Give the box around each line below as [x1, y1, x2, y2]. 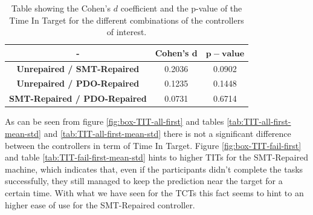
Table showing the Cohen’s [11, 2, 111, 14]
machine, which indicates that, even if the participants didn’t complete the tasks [5, 162, 303, 175]
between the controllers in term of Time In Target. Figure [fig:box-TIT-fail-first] [5, 139, 302, 151]
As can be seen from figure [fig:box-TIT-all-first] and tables [5, 115, 224, 128]
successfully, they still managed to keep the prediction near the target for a [5, 174, 283, 187]
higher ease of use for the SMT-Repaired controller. [5, 198, 195, 211]
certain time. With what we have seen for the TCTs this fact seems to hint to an [5, 186, 304, 199]
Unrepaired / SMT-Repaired [16, 62, 140, 74]
